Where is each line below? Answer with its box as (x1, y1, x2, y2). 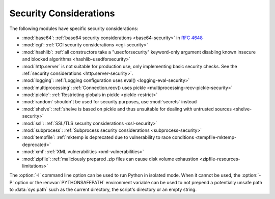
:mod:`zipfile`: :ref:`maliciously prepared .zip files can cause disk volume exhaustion (22, 156, 199, 162)
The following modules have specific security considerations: (9, 25, 139, 32)
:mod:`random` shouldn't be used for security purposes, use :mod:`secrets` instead (22, 99, 197, 105)
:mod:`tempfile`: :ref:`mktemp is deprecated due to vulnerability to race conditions (22, 134, 195, 140)
